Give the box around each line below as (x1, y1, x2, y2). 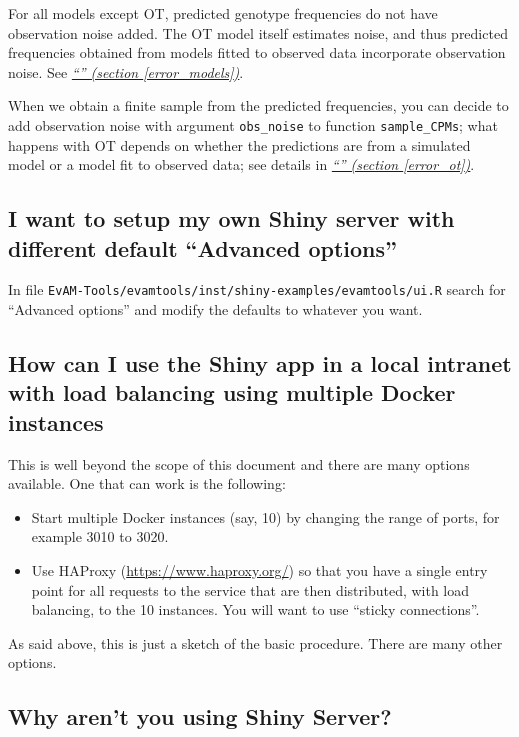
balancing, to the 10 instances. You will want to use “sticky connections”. (31, 599, 480, 620)
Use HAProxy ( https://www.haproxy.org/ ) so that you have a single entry (31, 560, 488, 581)
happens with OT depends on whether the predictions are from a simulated (8, 134, 471, 155)
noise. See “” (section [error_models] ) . (8, 61, 244, 82)
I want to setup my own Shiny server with (8, 203, 455, 234)
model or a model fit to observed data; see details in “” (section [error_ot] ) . (8, 154, 475, 175)
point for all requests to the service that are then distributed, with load (31, 579, 470, 600)
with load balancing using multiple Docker (8, 377, 456, 408)
